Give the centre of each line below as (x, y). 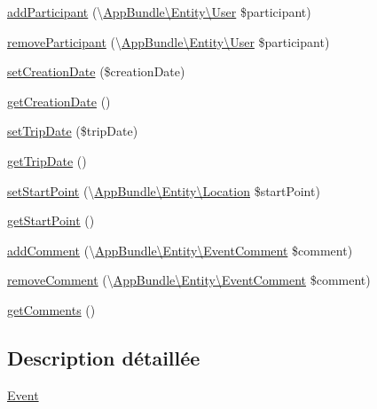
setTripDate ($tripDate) (73, 131)
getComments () (51, 309)
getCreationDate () (59, 101)
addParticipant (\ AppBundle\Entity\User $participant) (159, 12)
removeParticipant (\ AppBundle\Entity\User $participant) (169, 41)
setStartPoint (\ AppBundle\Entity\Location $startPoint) (164, 190)
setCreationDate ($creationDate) (96, 71)
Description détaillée (104, 357)
